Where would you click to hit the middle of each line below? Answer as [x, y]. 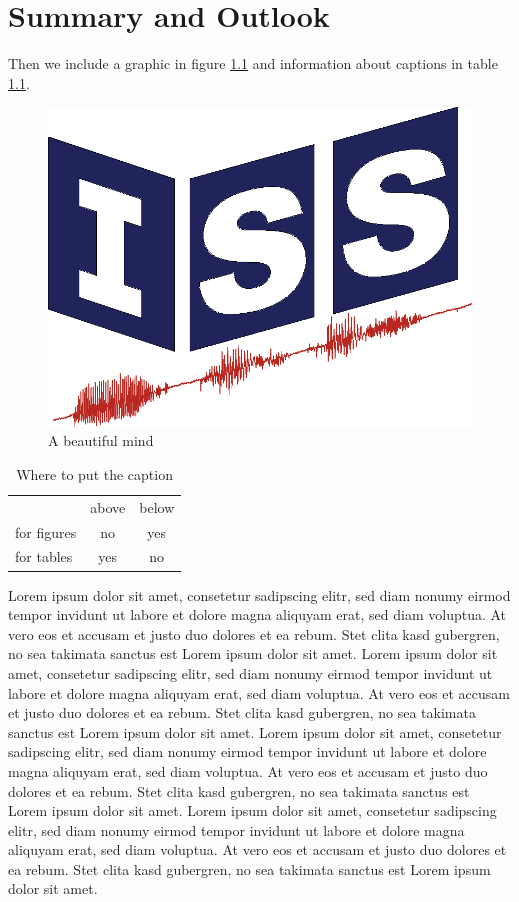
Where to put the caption [94, 473]
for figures [46, 531]
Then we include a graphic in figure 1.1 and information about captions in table [253, 63]
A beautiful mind [101, 440]
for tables [44, 556]
